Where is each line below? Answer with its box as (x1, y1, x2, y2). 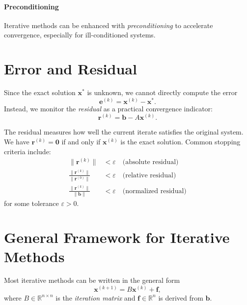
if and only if (61, 136, 101, 146)
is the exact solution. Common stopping (120, 136, 241, 146)
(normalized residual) (122, 187, 187, 195)
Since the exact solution (4, 87, 76, 98)
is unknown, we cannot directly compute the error (87, 87, 238, 98)
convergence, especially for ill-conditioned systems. (4, 30, 156, 40)
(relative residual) (122, 171, 176, 179)
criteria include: (4, 146, 51, 156)
